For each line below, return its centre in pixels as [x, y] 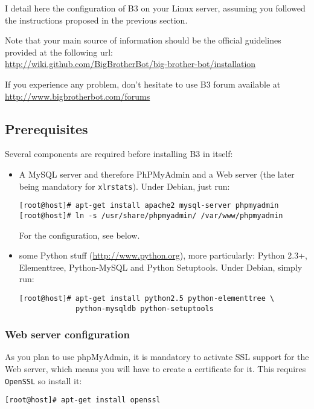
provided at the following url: [59, 52]
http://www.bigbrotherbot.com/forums [78, 96]
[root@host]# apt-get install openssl [83, 400]
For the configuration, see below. [79, 235]
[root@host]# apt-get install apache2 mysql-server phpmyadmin [149, 206]
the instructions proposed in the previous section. [96, 20]
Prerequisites [46, 128]
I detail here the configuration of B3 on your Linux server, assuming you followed [155, 8]
